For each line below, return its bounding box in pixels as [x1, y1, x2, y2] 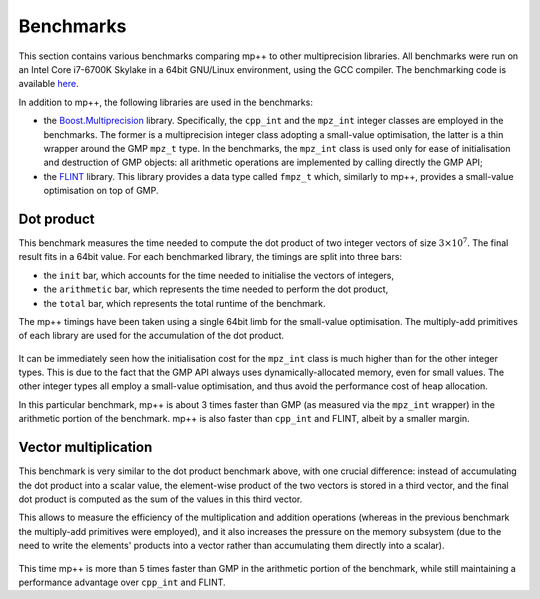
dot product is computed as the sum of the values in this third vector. [18, 493, 303, 505]
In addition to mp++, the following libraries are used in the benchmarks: [18, 96, 314, 108]
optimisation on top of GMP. [43, 185, 159, 197]
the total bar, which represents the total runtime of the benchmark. [43, 297, 326, 309]
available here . [18, 78, 79, 90]
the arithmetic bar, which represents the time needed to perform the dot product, [43, 283, 389, 295]
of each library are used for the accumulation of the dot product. [18, 330, 285, 342]
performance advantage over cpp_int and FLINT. [18, 576, 226, 588]
